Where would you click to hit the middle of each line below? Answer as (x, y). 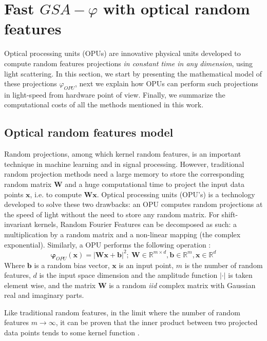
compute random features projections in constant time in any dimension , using (129, 63)
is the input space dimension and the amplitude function (128, 275)
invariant (18, 224)
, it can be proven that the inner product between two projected (157, 322)
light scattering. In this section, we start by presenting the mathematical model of (133, 73)
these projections (31, 83)
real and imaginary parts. (44, 295)
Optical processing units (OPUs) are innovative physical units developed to (122, 53)
